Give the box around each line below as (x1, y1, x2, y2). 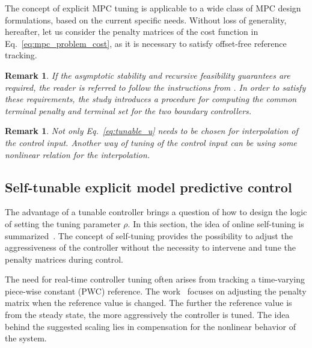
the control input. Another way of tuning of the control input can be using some (5, 136, 297, 148)
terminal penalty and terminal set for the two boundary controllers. (5, 104, 252, 117)
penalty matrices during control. (5, 252, 123, 265)
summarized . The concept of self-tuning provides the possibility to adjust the (5, 229, 293, 242)
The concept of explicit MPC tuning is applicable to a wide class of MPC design (5, 2, 301, 14)
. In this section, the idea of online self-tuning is (127, 217, 304, 230)
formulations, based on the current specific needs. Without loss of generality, (5, 13, 287, 26)
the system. (5, 332, 47, 344)
